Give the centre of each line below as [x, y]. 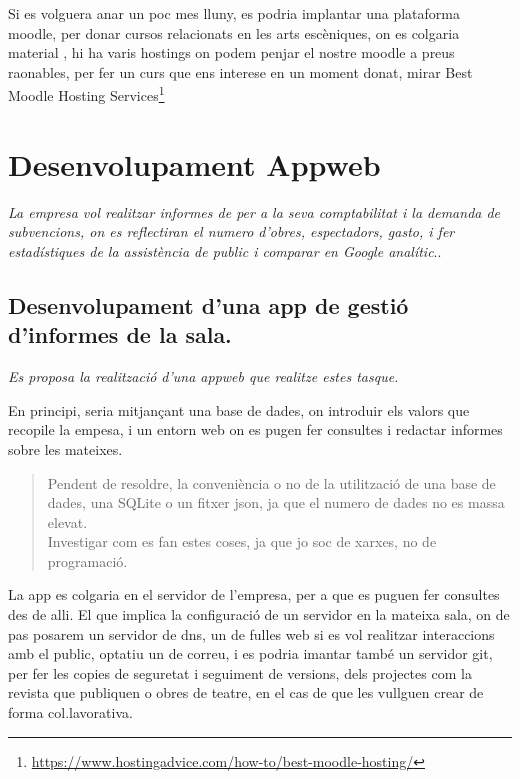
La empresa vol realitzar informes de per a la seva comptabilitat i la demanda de [254, 211]
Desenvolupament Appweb [194, 163]
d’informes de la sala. [120, 334]
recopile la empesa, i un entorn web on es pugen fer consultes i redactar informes [255, 429]
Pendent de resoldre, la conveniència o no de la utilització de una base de [271, 482]
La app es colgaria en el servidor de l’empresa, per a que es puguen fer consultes [254, 594]
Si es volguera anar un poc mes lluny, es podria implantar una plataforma [234, 13]
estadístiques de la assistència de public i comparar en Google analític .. [225, 250]
